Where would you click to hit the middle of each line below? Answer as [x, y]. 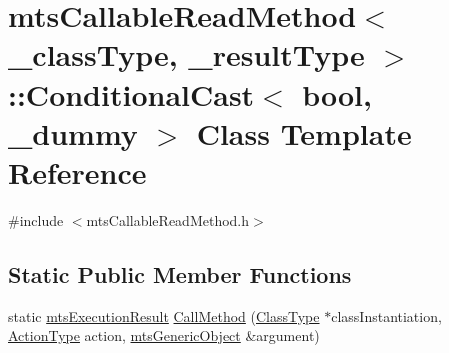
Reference [77, 171]
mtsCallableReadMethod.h [168, 219]
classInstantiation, [386, 315]
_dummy [73, 132]
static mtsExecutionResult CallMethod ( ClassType [164, 315]
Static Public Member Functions [180, 273]
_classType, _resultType [186, 54]
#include [36, 219]
